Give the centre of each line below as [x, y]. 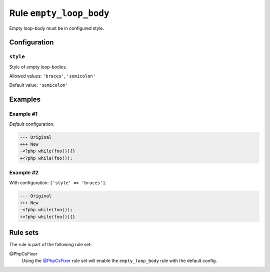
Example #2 [24, 173]
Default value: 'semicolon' [39, 85]
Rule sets [24, 233]
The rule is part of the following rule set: [50, 245]
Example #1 [23, 114]
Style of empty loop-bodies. [38, 67]
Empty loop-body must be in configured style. [57, 28]
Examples [25, 100]
